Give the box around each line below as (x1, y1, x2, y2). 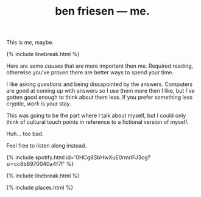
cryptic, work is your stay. (6, 100, 71, 107)
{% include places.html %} (6, 184, 74, 192)
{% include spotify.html (6, 154, 65, 161)
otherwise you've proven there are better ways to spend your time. (6, 69, 174, 76)
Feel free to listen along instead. (6, 142, 87, 149)
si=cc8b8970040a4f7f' (6, 160, 65, 168)
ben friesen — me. (55, 4, 150, 18)
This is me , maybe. (6, 38, 54, 46)
